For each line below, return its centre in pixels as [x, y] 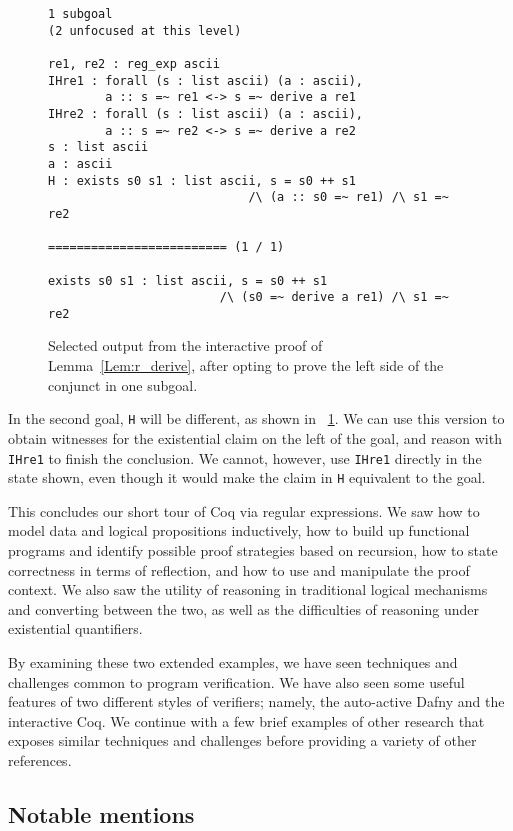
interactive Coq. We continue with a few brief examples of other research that [246, 720]
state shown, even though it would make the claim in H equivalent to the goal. [247, 477]
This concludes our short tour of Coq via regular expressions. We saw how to [244, 510]
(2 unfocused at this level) [145, 30]
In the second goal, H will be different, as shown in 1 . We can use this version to [256, 418]
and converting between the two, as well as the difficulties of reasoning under [243, 608]
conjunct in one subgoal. [123, 384]
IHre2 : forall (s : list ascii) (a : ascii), [205, 113]
